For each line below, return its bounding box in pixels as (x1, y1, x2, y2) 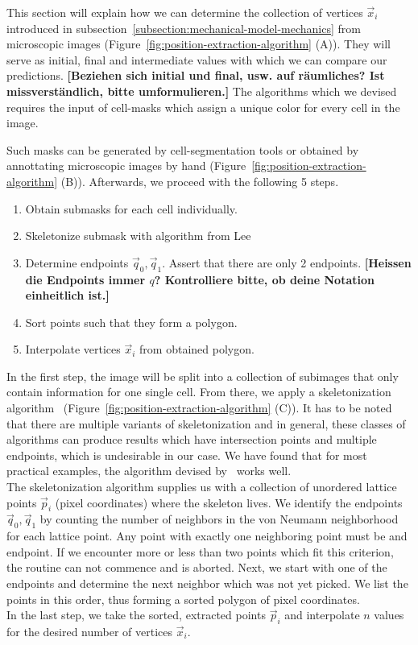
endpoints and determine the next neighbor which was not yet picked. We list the (6, 575, 408, 592)
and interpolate (284, 606, 360, 623)
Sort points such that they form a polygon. (25, 313, 238, 330)
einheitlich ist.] (25, 287, 110, 304)
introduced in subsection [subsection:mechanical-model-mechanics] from (6, 19, 361, 36)
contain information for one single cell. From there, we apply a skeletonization (6, 383, 391, 400)
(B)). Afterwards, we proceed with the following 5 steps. (60, 172, 339, 189)
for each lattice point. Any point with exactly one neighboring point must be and (6, 527, 408, 544)
